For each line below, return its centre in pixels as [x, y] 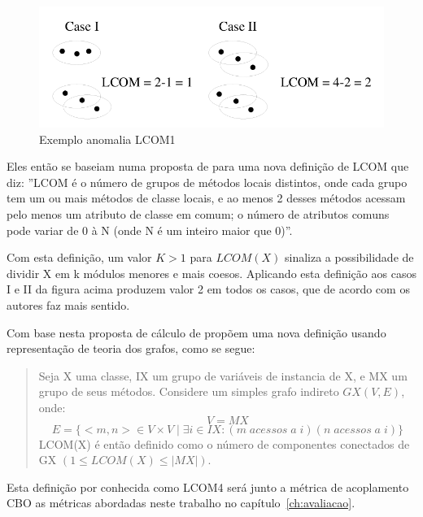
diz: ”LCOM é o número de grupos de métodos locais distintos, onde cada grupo [207, 182]
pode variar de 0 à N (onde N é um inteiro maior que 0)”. [150, 230]
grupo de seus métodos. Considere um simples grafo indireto [189, 391]
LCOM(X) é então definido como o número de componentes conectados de [224, 443]
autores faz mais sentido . [68, 304]
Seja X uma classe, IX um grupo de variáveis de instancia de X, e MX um [223, 375]
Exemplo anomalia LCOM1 [107, 139]
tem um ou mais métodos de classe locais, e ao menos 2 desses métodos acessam [206, 198]
